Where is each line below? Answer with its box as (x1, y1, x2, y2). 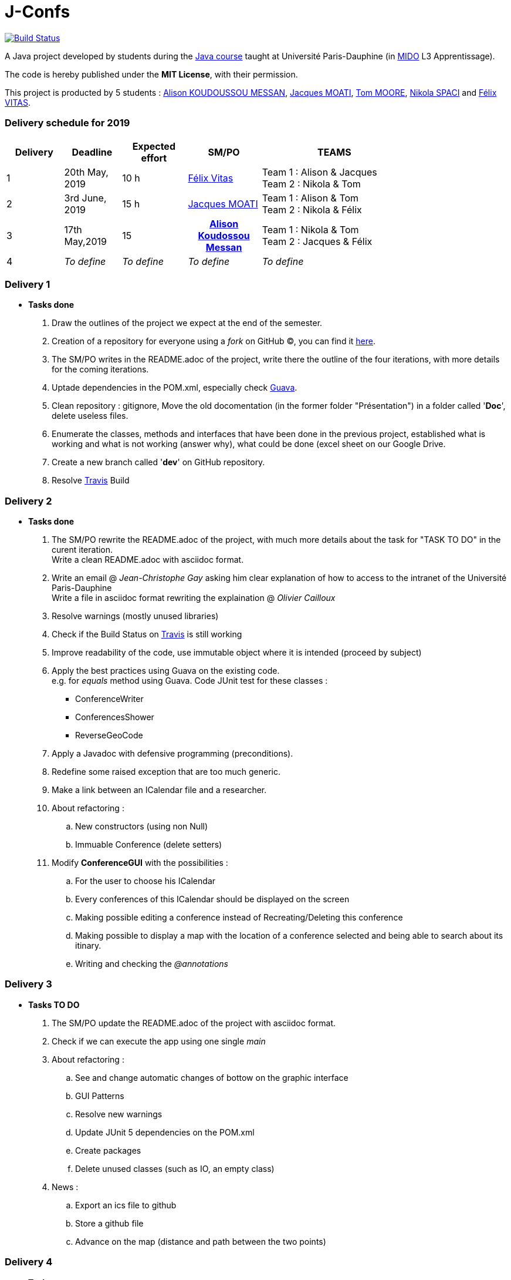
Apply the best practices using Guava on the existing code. (52, 666, 280, 676)
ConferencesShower (75, 712, 154, 722)
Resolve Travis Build (52, 475, 130, 486)
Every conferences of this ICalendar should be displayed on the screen (75, 894, 350, 904)
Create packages (75, 1145, 141, 1155)
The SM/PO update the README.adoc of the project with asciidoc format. (52, 1017, 336, 1028)
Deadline (72, 146, 113, 158)
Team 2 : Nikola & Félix (262, 203, 362, 216)
